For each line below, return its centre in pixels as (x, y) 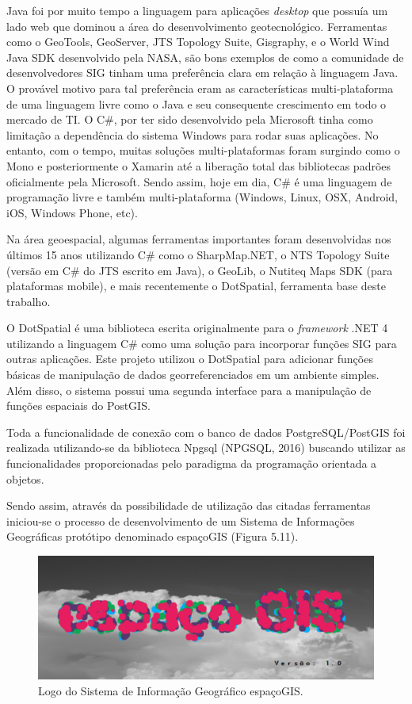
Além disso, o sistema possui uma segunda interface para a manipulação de (189, 390)
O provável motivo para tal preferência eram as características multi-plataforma (200, 88)
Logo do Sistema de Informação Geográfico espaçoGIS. (171, 690)
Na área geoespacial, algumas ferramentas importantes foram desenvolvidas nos (199, 239)
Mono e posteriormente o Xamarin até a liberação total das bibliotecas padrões (199, 165)
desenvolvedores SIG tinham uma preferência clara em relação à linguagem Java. (202, 73)
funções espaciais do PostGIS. (78, 406)
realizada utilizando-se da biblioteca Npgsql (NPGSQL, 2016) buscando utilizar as (206, 448)
